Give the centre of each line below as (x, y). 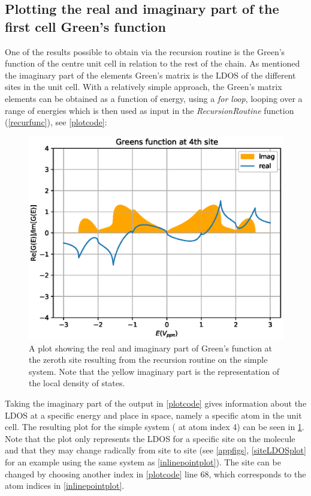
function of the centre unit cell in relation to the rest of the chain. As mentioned (153, 63)
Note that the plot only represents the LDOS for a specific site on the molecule (150, 438)
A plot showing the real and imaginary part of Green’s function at (151, 348)
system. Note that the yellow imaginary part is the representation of (154, 371)
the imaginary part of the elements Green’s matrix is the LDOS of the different (150, 75)
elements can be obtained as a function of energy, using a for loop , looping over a (154, 98)
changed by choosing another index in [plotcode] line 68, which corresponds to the (155, 474)
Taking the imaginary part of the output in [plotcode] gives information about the (156, 403)
